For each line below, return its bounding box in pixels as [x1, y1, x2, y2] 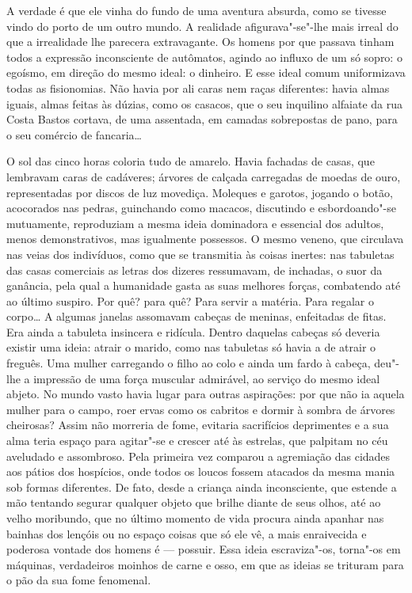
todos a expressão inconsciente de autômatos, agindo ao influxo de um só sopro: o [6, 48, 402, 65]
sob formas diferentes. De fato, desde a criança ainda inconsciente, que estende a [6, 478, 397, 495]
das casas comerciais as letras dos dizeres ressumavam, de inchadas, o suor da [6, 261, 383, 278]
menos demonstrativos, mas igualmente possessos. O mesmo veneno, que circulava [6, 230, 404, 247]
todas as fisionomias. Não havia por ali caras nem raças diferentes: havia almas [6, 79, 390, 96]
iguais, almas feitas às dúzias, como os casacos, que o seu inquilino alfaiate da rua [6, 95, 403, 112]
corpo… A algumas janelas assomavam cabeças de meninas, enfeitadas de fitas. [6, 308, 387, 325]
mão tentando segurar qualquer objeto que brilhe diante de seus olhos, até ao [6, 494, 381, 511]
